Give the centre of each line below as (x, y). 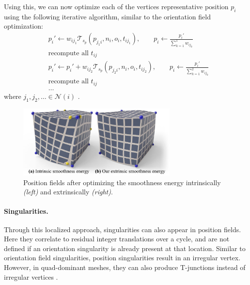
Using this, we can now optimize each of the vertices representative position (116, 6)
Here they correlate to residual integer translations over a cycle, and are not (117, 239)
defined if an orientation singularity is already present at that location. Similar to (125, 248)
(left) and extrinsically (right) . (68, 192)
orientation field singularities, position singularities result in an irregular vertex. (122, 258)
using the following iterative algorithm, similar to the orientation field (107, 16)
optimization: (23, 26)
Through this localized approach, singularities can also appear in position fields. (123, 229)
